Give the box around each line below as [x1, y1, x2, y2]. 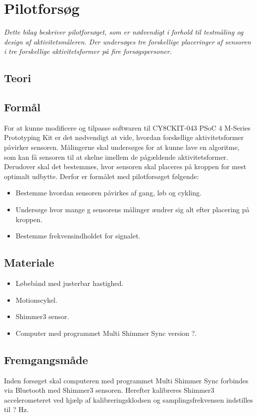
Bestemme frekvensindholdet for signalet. [15, 231, 141, 241]
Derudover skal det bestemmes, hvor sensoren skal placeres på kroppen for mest [4, 161, 247, 172]
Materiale [4, 255, 54, 270]
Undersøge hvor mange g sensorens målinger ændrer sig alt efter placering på [15, 204, 250, 215]
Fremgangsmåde [4, 352, 88, 367]
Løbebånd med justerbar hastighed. [15, 278, 124, 288]
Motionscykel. [15, 294, 57, 305]
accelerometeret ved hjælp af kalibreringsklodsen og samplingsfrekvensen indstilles [4, 394, 253, 405]
